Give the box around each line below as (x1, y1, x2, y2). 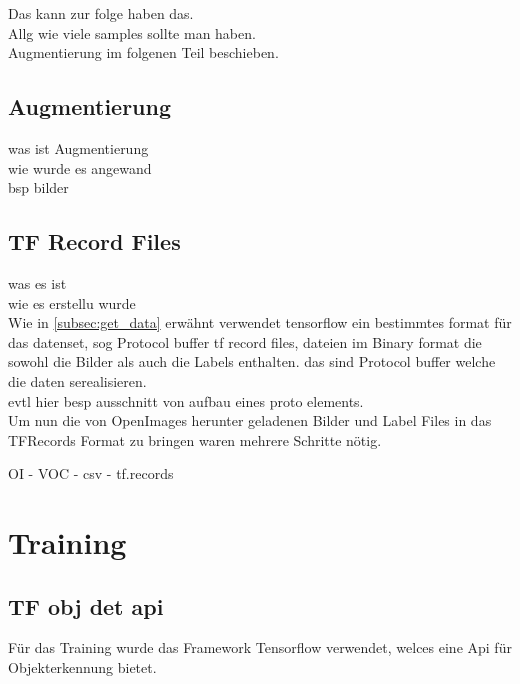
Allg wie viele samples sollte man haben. (8, 22, 256, 43)
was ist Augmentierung (8, 137, 149, 158)
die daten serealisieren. (8, 370, 147, 391)
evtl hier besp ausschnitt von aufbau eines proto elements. (8, 390, 364, 411)
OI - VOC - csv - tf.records (8, 463, 174, 484)
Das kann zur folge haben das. (8, 3, 194, 23)
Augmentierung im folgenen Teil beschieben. (8, 42, 279, 63)
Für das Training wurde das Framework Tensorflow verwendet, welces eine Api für (8, 637, 512, 658)
